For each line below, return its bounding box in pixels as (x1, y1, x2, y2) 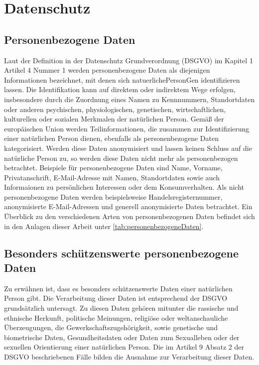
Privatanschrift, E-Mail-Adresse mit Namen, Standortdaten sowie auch (4, 172, 220, 182)
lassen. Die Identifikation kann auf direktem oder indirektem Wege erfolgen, (4, 84, 236, 95)
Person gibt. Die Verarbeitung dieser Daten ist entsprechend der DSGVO (4, 293, 228, 303)
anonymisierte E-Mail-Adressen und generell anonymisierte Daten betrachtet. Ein (4, 201, 253, 212)
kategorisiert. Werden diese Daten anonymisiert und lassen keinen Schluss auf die (4, 142, 252, 153)
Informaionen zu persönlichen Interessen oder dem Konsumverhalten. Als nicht (4, 182, 245, 192)
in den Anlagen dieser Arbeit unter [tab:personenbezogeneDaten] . (4, 221, 204, 231)
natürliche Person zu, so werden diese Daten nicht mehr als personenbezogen (4, 152, 238, 163)
